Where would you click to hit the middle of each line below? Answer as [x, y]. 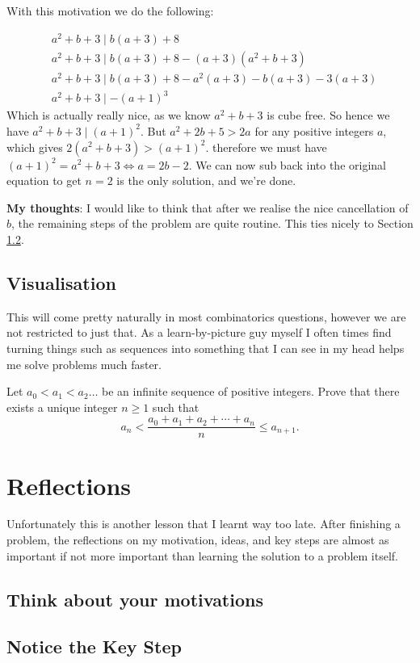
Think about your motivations [135, 599]
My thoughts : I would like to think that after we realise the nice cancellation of [208, 207]
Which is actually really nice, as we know [109, 115]
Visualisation [61, 282]
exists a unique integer [62, 407]
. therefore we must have [266, 147]
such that [176, 407]
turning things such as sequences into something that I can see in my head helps [206, 348]
